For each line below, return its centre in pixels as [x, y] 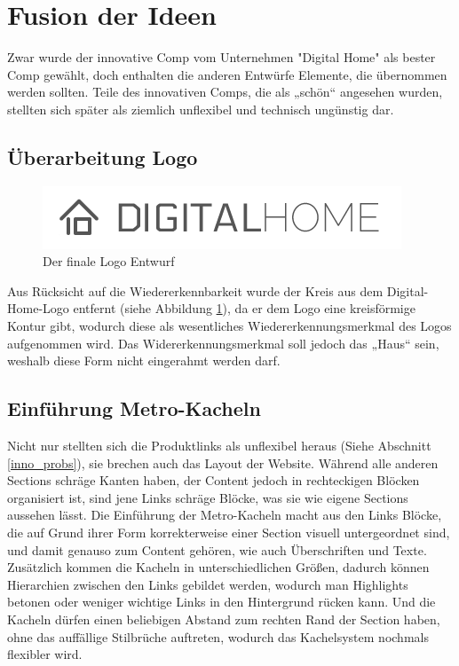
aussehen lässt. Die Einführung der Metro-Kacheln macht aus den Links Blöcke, [225, 515]
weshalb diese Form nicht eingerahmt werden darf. [144, 360]
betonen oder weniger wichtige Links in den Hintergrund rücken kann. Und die [222, 602]
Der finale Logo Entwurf [109, 261]
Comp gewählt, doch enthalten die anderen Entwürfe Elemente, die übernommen [227, 74]
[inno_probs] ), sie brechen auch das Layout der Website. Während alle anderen [223, 462]
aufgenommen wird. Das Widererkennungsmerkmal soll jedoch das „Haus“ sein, [223, 343]
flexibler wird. [45, 654]
